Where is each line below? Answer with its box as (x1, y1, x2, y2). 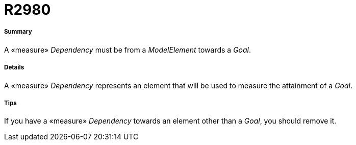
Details (4, 64, 24, 71)
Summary (4, 28, 32, 36)
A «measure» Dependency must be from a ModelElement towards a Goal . (4, 45, 251, 54)
